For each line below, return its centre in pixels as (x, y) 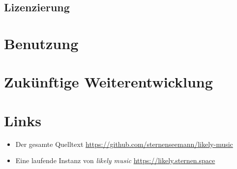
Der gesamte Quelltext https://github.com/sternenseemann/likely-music (124, 144)
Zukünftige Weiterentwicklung (108, 82)
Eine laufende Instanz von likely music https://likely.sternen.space (115, 160)
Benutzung (41, 43)
